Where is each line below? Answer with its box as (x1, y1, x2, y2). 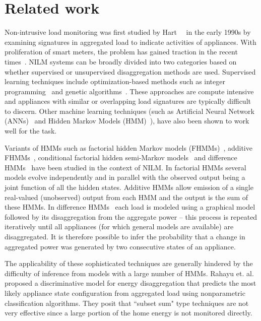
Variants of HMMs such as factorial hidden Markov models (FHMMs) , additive (5, 142, 252, 153)
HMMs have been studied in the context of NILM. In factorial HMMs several (5, 162, 246, 172)
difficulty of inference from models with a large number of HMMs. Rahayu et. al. (5, 268, 254, 278)
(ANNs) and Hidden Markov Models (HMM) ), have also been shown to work (5, 115, 249, 126)
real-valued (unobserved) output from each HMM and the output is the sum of (5, 191, 248, 202)
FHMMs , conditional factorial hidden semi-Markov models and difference (5, 152, 237, 163)
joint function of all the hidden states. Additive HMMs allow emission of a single (5, 182, 253, 192)
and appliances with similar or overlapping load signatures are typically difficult (5, 96, 251, 106)
